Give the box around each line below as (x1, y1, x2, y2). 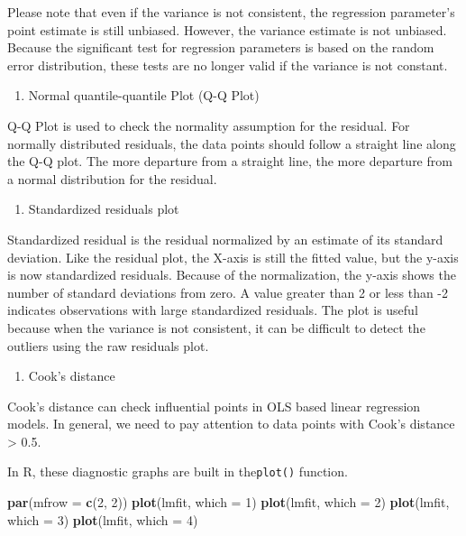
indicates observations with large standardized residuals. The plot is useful (7, 300, 418, 319)
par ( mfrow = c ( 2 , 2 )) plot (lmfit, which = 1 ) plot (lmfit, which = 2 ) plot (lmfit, (7, 493, 450, 512)
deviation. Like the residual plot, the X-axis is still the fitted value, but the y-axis (7, 247, 459, 266)
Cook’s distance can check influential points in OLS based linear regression (7, 396, 421, 415)
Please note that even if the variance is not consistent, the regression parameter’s (7, 3, 455, 21)
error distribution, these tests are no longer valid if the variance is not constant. (7, 55, 448, 74)
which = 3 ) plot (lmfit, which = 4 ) (7, 510, 198, 529)
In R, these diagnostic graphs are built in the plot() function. (7, 462, 348, 481)
